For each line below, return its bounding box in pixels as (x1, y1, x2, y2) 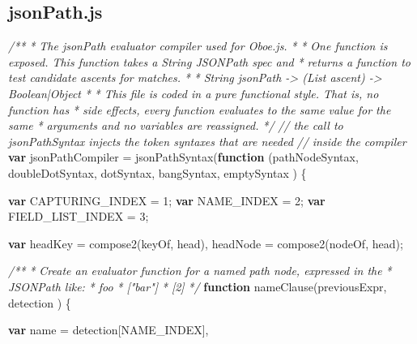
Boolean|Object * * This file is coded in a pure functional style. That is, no (8, 84, 379, 101)
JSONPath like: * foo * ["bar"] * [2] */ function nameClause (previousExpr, (8, 277, 387, 295)
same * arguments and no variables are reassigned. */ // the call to (8, 117, 343, 134)
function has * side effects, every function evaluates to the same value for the (8, 101, 391, 118)
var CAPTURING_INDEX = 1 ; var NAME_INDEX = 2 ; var (8, 191, 326, 209)
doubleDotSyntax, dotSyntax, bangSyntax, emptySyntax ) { (8, 164, 307, 181)
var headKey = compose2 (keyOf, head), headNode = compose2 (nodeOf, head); (8, 234, 403, 252)
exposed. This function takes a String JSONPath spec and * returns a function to (8, 53, 411, 70)
